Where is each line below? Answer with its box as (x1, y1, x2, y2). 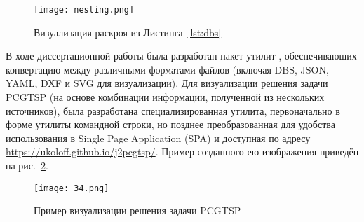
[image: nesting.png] (34, 5, 135, 15)
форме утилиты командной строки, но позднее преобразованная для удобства (6, 117, 335, 132)
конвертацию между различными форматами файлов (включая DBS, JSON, (6, 62, 329, 76)
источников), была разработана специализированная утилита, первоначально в (6, 103, 340, 118)
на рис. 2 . (6, 158, 48, 172)
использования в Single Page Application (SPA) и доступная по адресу (6, 130, 311, 145)
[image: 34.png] (34, 183, 109, 193)
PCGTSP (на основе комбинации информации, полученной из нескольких (6, 90, 325, 104)
